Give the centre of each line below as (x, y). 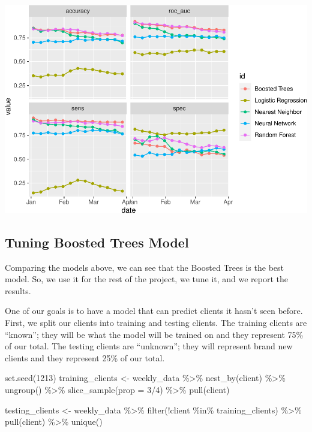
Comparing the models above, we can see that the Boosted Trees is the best (144, 267)
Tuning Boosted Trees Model (97, 242)
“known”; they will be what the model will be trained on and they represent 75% (154, 334)
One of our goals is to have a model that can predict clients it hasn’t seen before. (154, 311)
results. (18, 290)
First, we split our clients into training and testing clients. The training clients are (156, 322)
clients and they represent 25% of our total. (85, 357)
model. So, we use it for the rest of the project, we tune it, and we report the (147, 279)
